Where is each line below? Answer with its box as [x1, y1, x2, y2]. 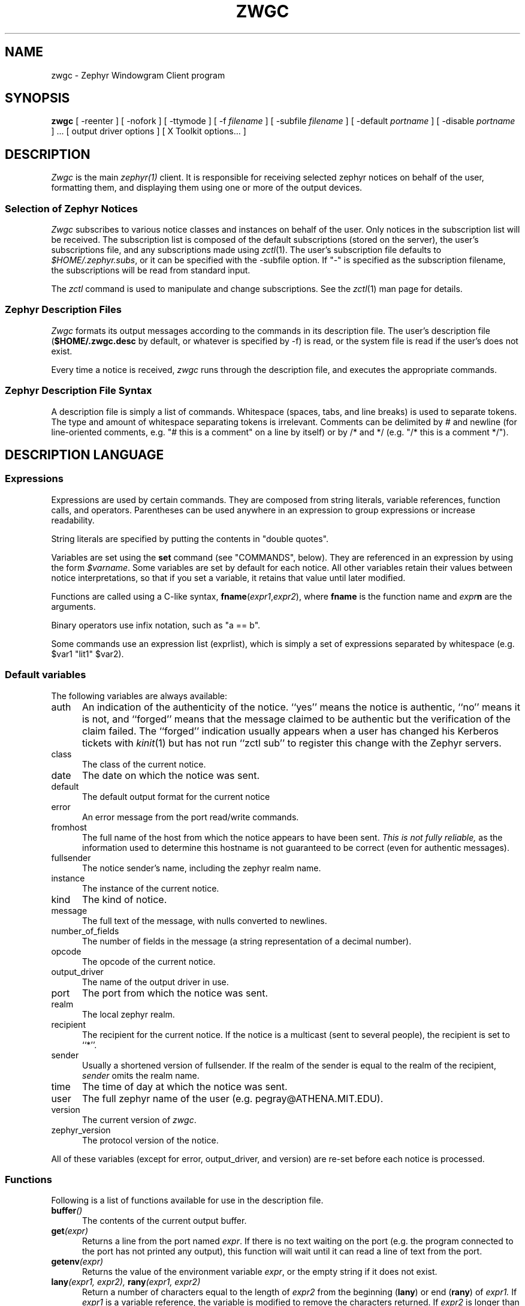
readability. [51, 514, 95, 525]
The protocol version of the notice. [82, 1135, 219, 1145]
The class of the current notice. [82, 759, 206, 769]
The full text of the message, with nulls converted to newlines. [82, 915, 327, 926]
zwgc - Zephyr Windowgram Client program [51, 70, 225, 80]
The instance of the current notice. [82, 883, 219, 893]
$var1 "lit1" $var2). [51, 648, 124, 659]
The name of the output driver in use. [82, 976, 229, 987]
